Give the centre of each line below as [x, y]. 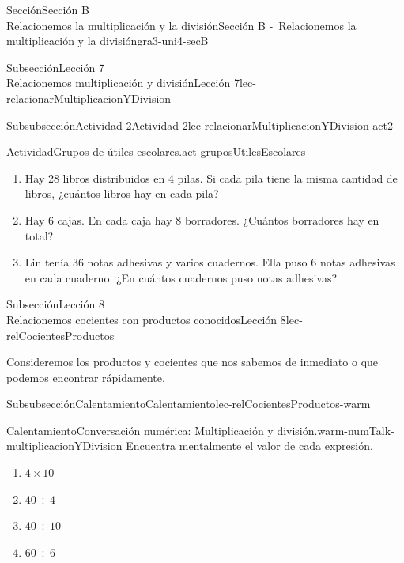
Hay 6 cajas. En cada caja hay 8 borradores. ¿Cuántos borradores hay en [202, 219]
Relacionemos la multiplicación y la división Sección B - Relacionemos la [181, 25]
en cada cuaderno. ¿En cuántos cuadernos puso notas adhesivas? [181, 277]
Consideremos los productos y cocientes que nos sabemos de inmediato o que [193, 362]
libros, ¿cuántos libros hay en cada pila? [122, 193]
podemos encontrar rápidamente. [86, 377]
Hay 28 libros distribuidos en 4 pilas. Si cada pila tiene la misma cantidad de [211, 178]
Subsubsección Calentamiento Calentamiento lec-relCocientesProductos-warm [189, 404]
